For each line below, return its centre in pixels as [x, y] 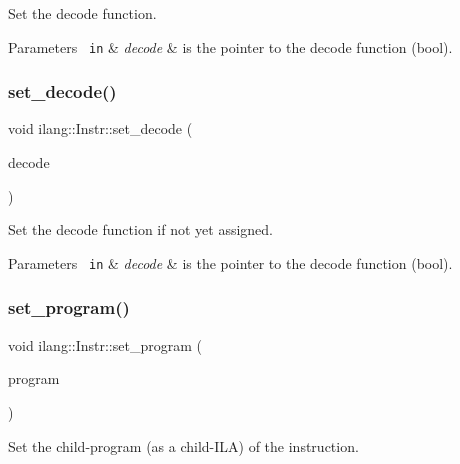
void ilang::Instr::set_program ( [105, 344]
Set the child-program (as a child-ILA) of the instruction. [183, 445]
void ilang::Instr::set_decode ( [100, 128]
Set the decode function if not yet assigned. [140, 229]
